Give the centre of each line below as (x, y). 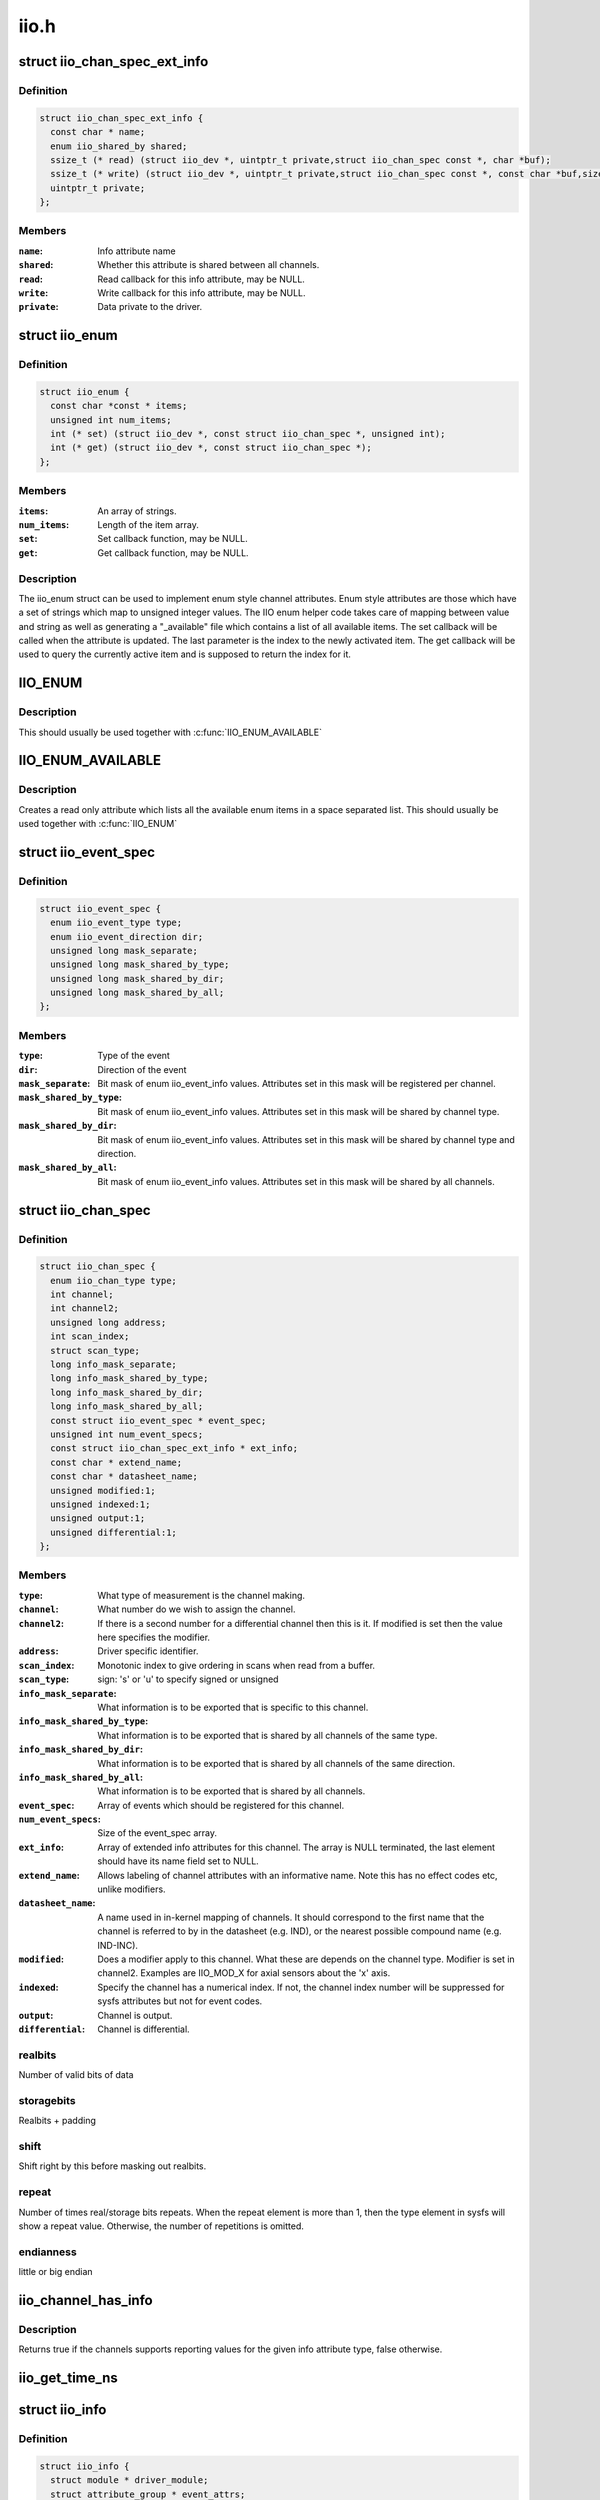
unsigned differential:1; (113, 1532)
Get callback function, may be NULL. (173, 552)
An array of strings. (137, 511)
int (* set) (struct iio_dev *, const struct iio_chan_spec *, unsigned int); (248, 434)
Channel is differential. (143, 2029)
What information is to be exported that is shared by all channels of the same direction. (276, 1763)
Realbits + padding (57, 2121)
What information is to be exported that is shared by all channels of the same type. (267, 1735)
